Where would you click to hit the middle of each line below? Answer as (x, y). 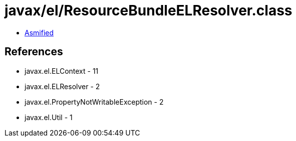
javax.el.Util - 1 (49, 117)
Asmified (39, 32)
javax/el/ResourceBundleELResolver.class (149, 10)
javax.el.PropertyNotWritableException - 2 (94, 102)
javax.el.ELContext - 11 (62, 71)
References (34, 52)
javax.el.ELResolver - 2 (62, 86)
